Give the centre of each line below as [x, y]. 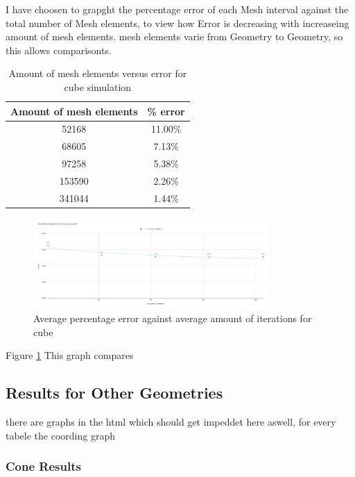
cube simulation [98, 86]
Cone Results [43, 466]
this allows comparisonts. [59, 50]
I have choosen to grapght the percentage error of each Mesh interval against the [177, 9]
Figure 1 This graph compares [70, 355]
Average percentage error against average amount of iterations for [173, 318]
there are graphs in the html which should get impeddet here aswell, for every [171, 422]
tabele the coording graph [60, 435]
